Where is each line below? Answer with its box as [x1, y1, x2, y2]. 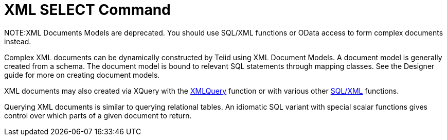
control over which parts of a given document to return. [4, 111, 192, 120]
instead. [4, 37, 31, 46]
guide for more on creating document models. [4, 70, 160, 79]
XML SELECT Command [4, 1, 171, 19]
